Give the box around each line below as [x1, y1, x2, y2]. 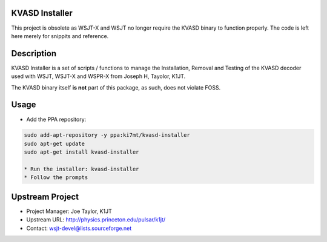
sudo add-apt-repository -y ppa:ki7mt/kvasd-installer [24, 132, 190, 139]
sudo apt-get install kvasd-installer [24, 149, 139, 155]
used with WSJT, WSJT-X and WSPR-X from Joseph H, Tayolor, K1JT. [11, 73, 186, 80]
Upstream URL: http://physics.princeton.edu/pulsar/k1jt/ [26, 216, 166, 223]
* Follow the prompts [24, 174, 88, 181]
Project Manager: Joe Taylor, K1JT [26, 208, 112, 215]
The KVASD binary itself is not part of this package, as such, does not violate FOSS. [11, 83, 221, 91]
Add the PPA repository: [26, 116, 87, 123]
